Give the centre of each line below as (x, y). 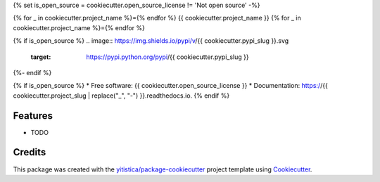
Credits (30, 152)
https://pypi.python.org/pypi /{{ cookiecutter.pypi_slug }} (167, 57)
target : (41, 57)
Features (33, 116)
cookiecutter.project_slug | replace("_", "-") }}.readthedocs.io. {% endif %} (121, 96)
